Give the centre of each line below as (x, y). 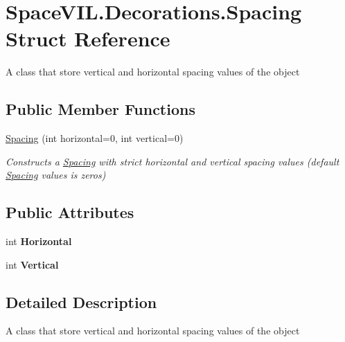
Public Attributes (70, 212)
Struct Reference (88, 38)
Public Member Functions (100, 109)
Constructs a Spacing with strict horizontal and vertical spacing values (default (172, 161)
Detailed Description (81, 301)
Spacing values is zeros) (56, 175)
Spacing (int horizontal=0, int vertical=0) (95, 138)
